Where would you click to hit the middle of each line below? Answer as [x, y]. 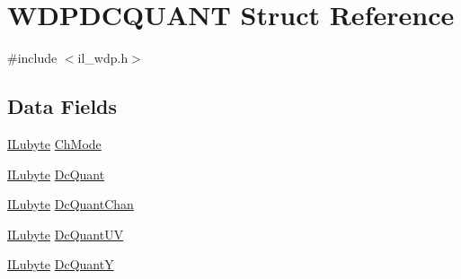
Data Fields [62, 106]
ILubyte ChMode [54, 143]
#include [32, 58]
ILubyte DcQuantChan [71, 204]
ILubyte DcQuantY [61, 264]
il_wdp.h [103, 58]
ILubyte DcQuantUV [66, 234]
